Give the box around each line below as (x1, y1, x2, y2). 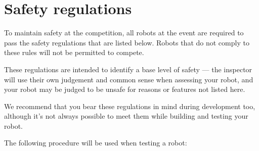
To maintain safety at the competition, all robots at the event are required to (4, 27, 244, 38)
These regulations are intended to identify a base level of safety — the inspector (4, 64, 252, 74)
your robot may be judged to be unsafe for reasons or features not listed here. (4, 84, 245, 94)
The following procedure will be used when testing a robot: (4, 137, 187, 148)
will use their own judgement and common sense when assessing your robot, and (4, 74, 253, 84)
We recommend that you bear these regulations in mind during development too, (4, 100, 255, 111)
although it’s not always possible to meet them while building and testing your (4, 111, 248, 121)
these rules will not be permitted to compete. (4, 47, 144, 58)
